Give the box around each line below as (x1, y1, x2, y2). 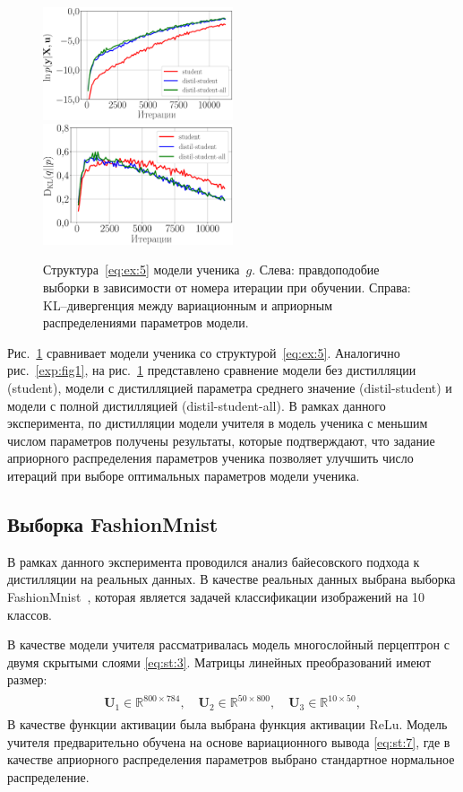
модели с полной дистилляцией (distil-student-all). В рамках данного (7, 396, 386, 414)
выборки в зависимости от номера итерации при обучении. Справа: (43, 278, 411, 297)
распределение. (7, 767, 90, 786)
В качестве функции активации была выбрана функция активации (7, 714, 365, 733)
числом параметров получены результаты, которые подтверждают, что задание (7, 431, 435, 449)
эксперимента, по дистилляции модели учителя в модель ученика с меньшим (7, 413, 428, 432)
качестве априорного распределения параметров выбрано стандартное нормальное (7, 750, 455, 769)
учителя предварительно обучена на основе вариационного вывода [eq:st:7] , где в (7, 732, 450, 751)
